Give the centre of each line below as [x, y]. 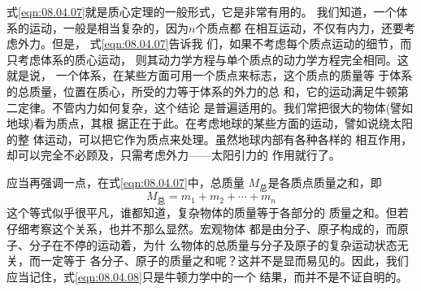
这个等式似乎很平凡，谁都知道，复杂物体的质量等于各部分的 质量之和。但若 [208, 213]
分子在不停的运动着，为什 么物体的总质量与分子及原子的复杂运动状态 [213, 244]
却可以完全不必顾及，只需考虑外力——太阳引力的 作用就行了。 [174, 155]
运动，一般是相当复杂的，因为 [109, 27]
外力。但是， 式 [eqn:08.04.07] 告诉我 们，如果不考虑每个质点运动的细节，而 [215, 43]
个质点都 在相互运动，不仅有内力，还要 [300, 27]
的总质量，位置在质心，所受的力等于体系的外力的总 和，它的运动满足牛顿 [202, 91]
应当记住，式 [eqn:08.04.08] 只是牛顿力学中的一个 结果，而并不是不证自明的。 [207, 276]
